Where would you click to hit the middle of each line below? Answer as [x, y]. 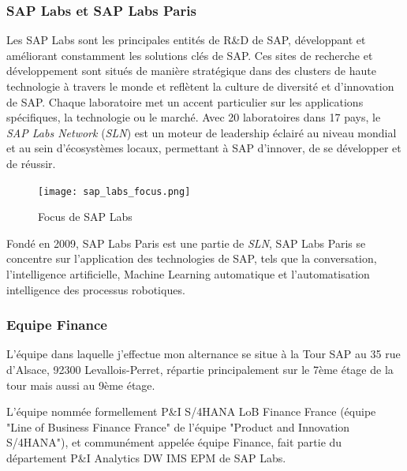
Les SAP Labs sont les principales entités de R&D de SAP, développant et [186, 40]
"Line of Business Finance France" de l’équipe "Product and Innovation [178, 426]
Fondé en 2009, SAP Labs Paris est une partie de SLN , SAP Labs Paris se [186, 243]
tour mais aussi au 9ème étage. [81, 385]
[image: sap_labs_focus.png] [114, 191]
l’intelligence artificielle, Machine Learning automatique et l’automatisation [188, 274]
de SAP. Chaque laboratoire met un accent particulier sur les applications [185, 101]
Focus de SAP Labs [85, 217]
